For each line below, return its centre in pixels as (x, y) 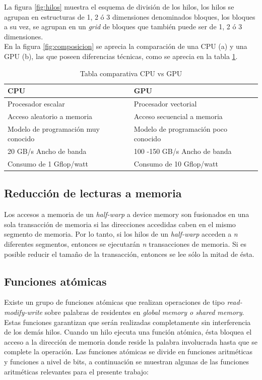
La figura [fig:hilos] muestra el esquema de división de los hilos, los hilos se (119, 7)
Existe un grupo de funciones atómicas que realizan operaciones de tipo (114, 302)
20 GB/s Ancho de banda (47, 151)
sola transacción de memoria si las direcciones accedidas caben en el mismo (120, 224)
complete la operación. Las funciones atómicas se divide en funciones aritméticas (128, 351)
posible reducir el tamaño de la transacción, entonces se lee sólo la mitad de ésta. (129, 254)
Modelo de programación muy (54, 128)
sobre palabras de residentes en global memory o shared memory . (144, 312)
